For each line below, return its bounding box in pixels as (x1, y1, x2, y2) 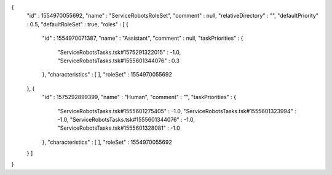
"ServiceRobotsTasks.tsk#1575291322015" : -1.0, (57, 48, 181, 56)
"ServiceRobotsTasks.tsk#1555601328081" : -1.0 (57, 124, 181, 132)
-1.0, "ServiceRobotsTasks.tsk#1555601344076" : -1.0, (57, 116, 195, 123)
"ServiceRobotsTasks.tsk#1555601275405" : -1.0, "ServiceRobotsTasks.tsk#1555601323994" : (57, 107, 296, 114)
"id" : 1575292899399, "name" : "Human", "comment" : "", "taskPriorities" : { (42, 94, 237, 101)
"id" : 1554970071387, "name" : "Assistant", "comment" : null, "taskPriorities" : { (42, 34, 243, 42)
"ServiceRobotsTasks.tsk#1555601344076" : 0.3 (57, 57, 180, 64)
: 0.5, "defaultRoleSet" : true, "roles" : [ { (26, 20, 129, 28)
